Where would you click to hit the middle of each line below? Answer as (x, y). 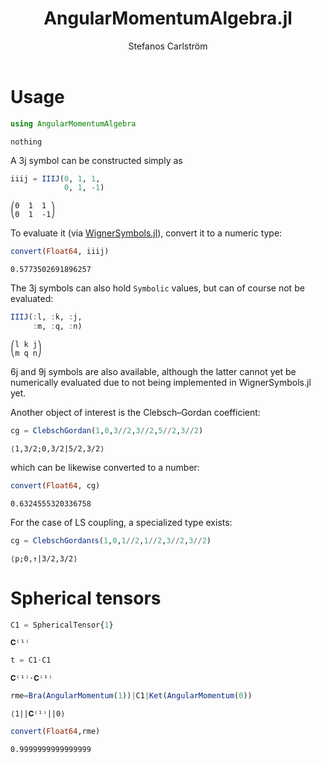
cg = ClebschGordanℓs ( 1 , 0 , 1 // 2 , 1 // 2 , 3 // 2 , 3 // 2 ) (111, 540)
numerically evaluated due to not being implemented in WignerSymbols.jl (161, 382)
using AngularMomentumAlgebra (73, 123)
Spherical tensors (86, 598)
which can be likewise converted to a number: (105, 467)
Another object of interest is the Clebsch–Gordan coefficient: (135, 412)
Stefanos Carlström (168, 46)
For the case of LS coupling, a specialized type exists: (121, 522)
